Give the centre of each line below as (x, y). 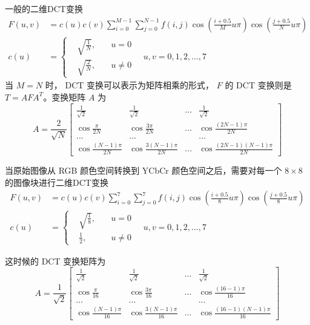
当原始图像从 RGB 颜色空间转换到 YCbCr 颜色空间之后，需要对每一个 (143, 170)
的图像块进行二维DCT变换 (57, 182)
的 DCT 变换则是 (258, 85)
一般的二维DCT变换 (44, 8)
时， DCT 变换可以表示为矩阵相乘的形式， (130, 85)
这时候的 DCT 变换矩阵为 (55, 261)
